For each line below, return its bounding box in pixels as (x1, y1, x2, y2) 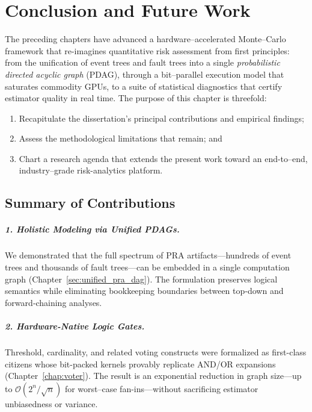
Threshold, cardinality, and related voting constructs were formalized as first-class (5, 345, 307, 358)
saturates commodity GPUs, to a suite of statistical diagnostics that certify (5, 80, 283, 92)
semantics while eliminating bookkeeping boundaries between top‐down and (5, 284, 284, 297)
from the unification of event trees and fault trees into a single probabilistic (5, 56, 280, 69)
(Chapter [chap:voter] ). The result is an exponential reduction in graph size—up (5, 369, 302, 382)
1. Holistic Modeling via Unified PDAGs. (5, 223, 180, 236)
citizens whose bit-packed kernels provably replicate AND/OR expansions (5, 357, 276, 370)
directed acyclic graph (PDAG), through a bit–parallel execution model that (5, 67, 284, 80)
